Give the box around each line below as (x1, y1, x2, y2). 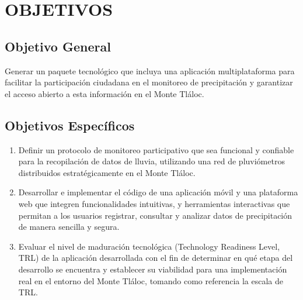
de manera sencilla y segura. (18, 220, 120, 233)
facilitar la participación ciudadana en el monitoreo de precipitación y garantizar (5, 76, 293, 88)
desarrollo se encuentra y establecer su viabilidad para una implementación (18, 263, 287, 275)
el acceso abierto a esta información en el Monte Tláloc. (5, 87, 204, 99)
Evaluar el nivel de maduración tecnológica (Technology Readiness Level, (18, 240, 280, 252)
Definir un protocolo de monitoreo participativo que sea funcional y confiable (18, 143, 294, 156)
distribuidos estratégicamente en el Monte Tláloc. (18, 166, 196, 178)
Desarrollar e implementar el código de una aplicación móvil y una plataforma (18, 186, 298, 198)
